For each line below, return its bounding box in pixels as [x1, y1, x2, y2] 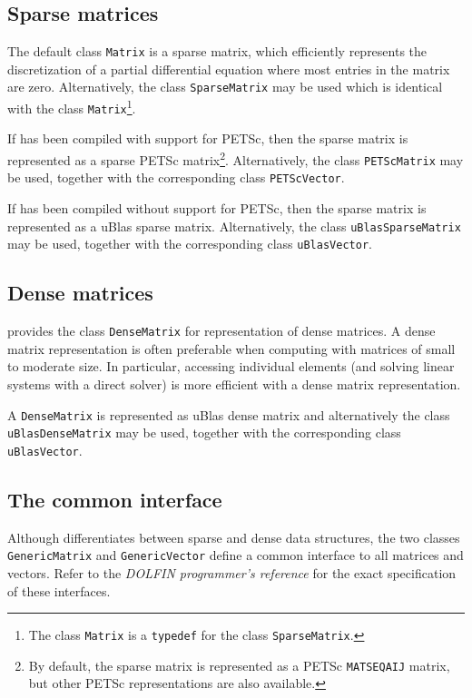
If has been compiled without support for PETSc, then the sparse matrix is [7, 198, 427, 217]
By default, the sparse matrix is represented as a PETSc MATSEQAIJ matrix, [28, 655, 450, 674]
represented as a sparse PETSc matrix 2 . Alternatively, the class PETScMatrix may [7, 148, 464, 169]
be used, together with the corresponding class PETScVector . [7, 168, 345, 187]
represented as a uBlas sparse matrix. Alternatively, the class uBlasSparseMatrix [7, 216, 461, 235]
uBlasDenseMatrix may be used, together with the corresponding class [7, 423, 401, 442]
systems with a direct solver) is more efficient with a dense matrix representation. [7, 374, 461, 393]
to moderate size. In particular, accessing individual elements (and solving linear [7, 357, 455, 376]
